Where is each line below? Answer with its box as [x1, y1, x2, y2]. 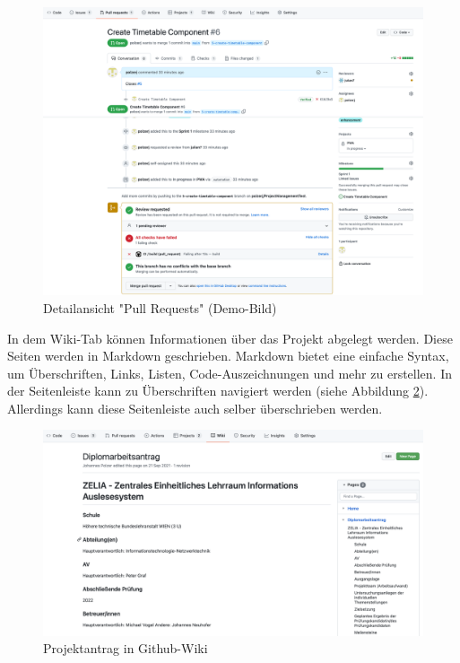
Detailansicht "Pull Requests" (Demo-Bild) [43, 298, 277, 317]
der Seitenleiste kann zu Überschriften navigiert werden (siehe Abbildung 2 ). [7, 381, 429, 400]
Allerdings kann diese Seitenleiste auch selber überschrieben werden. [7, 398, 383, 417]
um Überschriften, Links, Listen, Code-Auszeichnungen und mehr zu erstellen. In [7, 363, 452, 382]
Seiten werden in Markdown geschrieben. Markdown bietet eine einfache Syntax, [7, 346, 449, 365]
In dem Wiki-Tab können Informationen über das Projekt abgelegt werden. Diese [7, 328, 453, 347]
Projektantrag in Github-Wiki [43, 639, 208, 658]
